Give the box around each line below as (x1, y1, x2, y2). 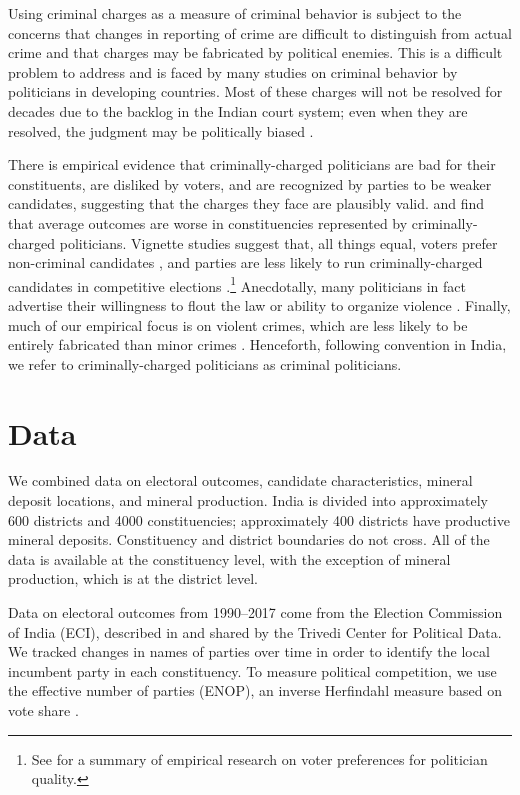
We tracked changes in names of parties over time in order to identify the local (8, 641, 490, 662)
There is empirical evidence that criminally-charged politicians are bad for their (8, 154, 496, 175)
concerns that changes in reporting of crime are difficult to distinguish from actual (8, 22, 512, 43)
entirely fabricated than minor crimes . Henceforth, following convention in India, (8, 334, 507, 355)
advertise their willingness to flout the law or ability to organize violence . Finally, (8, 294, 511, 315)
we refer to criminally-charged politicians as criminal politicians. (8, 353, 402, 374)
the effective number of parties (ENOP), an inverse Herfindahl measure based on (8, 680, 502, 701)
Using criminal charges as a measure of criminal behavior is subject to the (8, 3, 462, 23)
